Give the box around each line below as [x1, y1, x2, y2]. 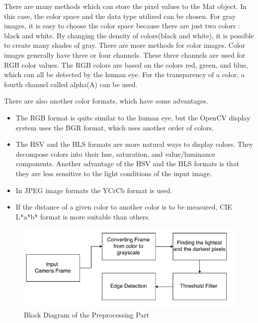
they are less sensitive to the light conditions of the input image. [15, 168, 212, 178]
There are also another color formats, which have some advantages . [4, 96, 208, 106]
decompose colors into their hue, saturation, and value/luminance [15, 148, 215, 159]
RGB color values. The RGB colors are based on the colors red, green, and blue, [4, 59, 249, 70]
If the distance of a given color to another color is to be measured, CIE [15, 202, 232, 212]
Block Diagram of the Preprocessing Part [24, 310, 150, 320]
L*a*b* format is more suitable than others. [15, 211, 150, 221]
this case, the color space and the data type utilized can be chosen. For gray [4, 10, 236, 21]
